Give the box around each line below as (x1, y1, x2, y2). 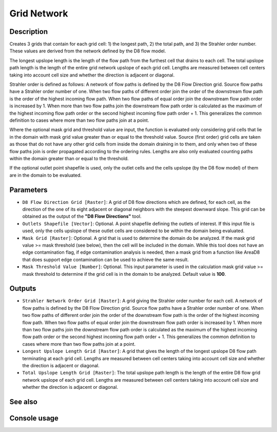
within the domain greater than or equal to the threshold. (9, 155, 129, 161)
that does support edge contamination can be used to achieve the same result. (22, 256, 189, 262)
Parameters (9, 185, 48, 194)
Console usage (9, 414, 59, 422)
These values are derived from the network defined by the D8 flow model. (9, 48, 166, 54)
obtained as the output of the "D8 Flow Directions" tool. (22, 213, 142, 219)
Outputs (9, 284, 36, 293)
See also (9, 397, 38, 406)
